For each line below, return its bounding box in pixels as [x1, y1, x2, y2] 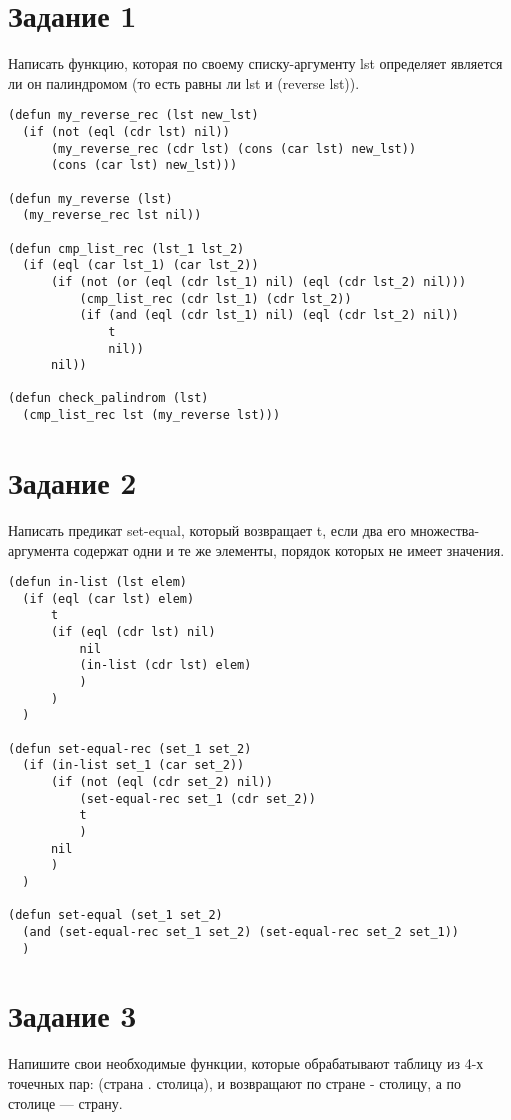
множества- [410, 519, 480, 540]
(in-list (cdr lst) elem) [79, 658, 252, 673]
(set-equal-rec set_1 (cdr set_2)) [79, 791, 316, 806]
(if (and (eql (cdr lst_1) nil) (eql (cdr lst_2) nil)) [79, 308, 460, 323]
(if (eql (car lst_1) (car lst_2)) [22, 258, 259, 273]
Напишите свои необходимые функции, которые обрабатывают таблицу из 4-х [8, 1053, 484, 1074]
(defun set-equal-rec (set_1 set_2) [8, 741, 252, 756]
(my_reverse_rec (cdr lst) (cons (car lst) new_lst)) [50, 141, 417, 156]
